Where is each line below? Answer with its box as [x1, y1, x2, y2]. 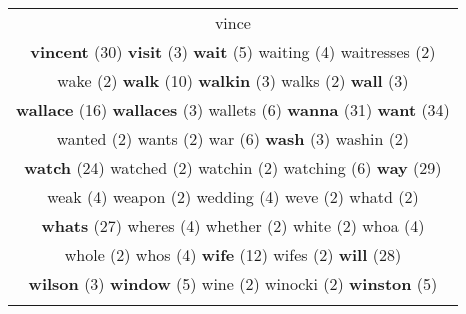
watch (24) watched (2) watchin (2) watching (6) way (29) [24, 156, 442, 179]
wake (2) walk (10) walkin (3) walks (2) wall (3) [57, 69, 409, 92]
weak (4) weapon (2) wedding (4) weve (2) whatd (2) [47, 185, 419, 208]
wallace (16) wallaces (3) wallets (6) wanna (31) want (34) [16, 98, 450, 121]
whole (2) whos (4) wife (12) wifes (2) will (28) [64, 243, 402, 266]
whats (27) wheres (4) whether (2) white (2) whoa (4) [41, 214, 425, 237]
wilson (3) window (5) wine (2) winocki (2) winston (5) [28, 272, 438, 295]
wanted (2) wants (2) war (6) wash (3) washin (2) [56, 127, 410, 150]
